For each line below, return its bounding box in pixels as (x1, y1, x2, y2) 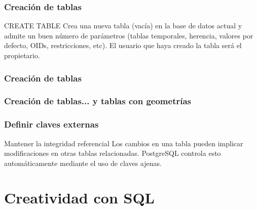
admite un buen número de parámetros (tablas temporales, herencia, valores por (4, 30, 253, 40)
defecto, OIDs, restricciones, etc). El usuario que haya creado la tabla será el (4, 40, 242, 51)
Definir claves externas (4, 118, 99, 131)
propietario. (4, 50, 40, 60)
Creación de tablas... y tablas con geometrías (4, 95, 192, 107)
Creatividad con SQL (4, 187, 155, 208)
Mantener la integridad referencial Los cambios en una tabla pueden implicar (4, 138, 243, 148)
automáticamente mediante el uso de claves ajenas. (4, 157, 162, 168)
